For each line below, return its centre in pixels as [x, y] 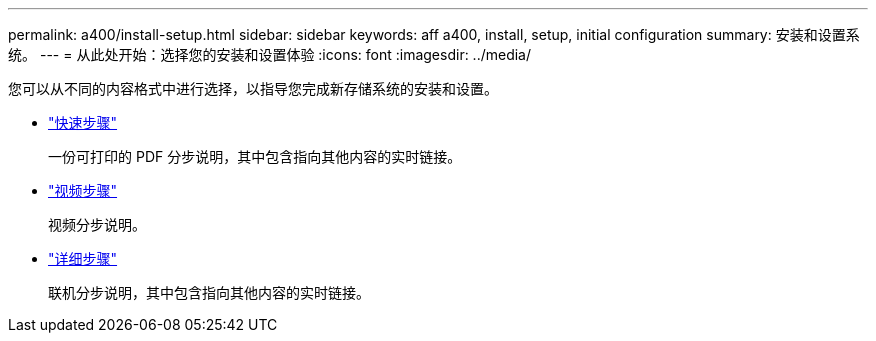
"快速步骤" [83, 122]
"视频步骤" [83, 190]
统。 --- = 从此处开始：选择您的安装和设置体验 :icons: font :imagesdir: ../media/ [270, 54]
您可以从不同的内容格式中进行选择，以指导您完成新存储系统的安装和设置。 [253, 88]
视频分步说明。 [97, 224]
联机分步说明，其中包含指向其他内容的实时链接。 [209, 292]
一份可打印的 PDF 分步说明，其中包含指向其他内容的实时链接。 [255, 156]
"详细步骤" [83, 258]
